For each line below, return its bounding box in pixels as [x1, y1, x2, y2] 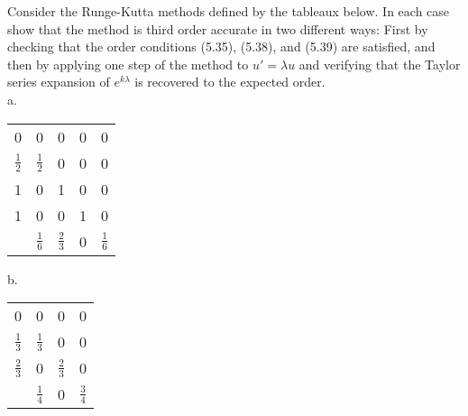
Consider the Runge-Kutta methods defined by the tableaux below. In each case [7, 2, 450, 20]
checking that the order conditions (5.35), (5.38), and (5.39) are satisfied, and [7, 37, 436, 56]
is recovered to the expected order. [134, 72, 326, 91]
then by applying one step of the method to [7, 54, 249, 73]
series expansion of [7, 72, 110, 91]
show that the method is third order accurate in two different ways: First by [7, 19, 428, 38]
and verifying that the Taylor [298, 54, 461, 73]
